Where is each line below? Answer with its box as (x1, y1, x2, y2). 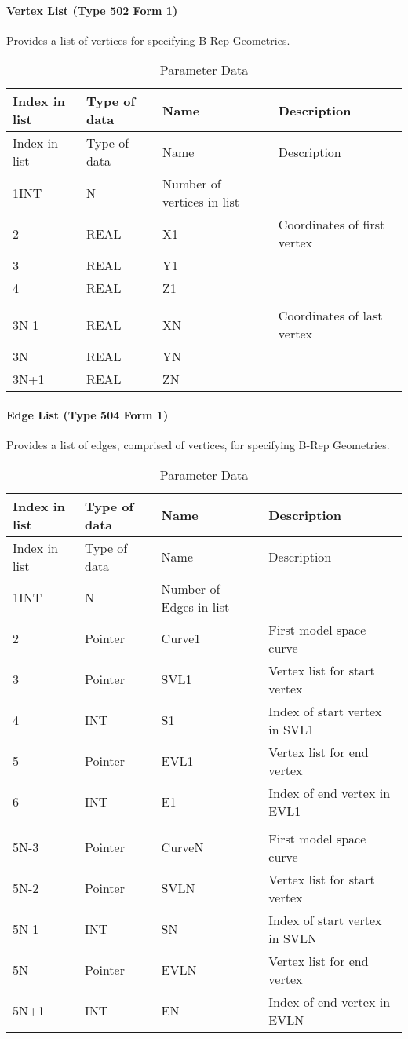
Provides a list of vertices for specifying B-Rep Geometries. (6, 31, 290, 48)
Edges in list (161, 597, 230, 616)
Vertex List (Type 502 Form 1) (6, 2, 178, 18)
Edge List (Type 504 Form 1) (6, 406, 169, 423)
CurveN (161, 838, 204, 857)
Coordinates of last (278, 306, 383, 325)
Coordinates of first (278, 215, 385, 234)
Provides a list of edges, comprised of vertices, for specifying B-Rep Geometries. (6, 437, 390, 453)
